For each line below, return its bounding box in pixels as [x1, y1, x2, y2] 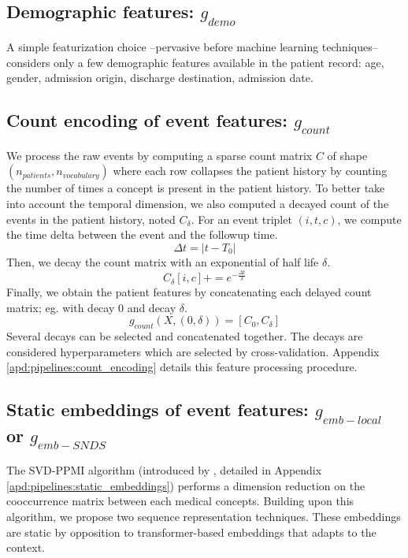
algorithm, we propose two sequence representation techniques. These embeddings [6, 508, 401, 525]
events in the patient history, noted [6, 210, 176, 227]
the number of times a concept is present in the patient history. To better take [6, 180, 385, 196]
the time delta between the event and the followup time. [6, 226, 278, 243]
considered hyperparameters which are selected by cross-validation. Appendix [6, 343, 380, 359]
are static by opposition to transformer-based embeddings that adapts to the [6, 523, 376, 540]
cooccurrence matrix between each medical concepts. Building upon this [6, 493, 354, 509]
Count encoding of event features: [6, 108, 287, 132]
